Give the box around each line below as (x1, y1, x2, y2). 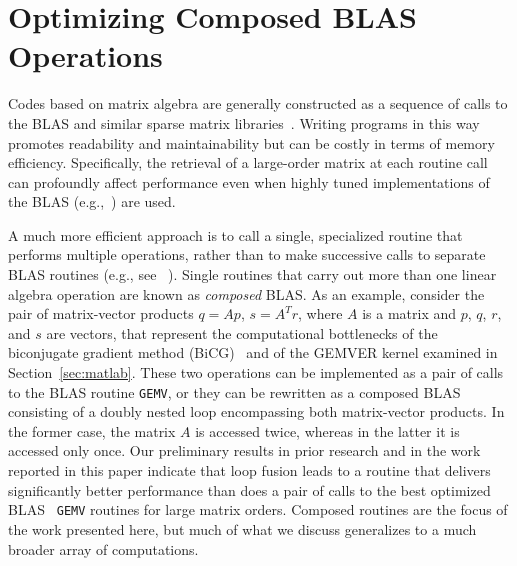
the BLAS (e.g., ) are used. (8, 191, 176, 212)
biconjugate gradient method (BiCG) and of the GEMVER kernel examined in (8, 342, 498, 363)
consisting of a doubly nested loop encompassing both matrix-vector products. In (8, 401, 505, 422)
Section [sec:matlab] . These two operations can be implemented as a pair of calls (8, 362, 504, 383)
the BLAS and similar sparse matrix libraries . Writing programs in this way (8, 112, 480, 133)
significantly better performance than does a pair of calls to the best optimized (8, 479, 491, 500)
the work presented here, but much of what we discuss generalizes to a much (8, 518, 477, 539)
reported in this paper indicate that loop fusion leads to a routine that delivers (8, 460, 491, 481)
